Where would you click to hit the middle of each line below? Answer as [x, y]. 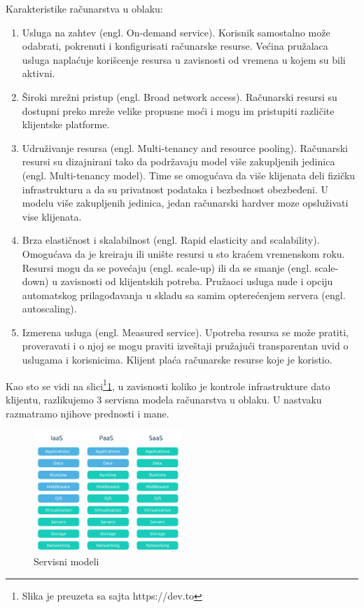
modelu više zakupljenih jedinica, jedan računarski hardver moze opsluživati [185, 203]
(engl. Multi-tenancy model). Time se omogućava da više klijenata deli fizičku [189, 175]
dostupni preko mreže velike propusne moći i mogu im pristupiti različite [178, 110]
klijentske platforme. [66, 124]
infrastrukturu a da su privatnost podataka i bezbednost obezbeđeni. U [175, 189]
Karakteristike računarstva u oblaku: [84, 8]
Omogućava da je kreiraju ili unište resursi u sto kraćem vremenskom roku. [183, 253]
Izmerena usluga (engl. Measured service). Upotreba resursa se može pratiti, [185, 332]
